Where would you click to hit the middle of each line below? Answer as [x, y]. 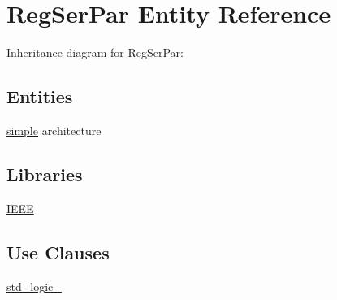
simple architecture [54, 130]
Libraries [45, 174]
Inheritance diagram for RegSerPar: [95, 52]
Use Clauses [58, 252]
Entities [40, 96]
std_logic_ [34, 286]
